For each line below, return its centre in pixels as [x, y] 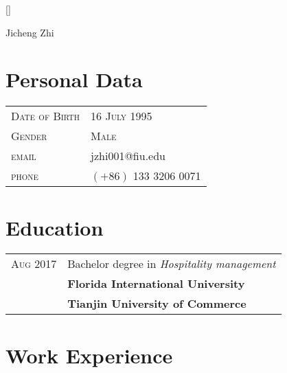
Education [55, 227]
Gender [29, 136]
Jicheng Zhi [30, 32]
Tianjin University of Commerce [157, 304]
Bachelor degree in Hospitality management [172, 264]
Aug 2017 [34, 264]
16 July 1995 [122, 116]
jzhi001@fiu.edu [128, 156]
